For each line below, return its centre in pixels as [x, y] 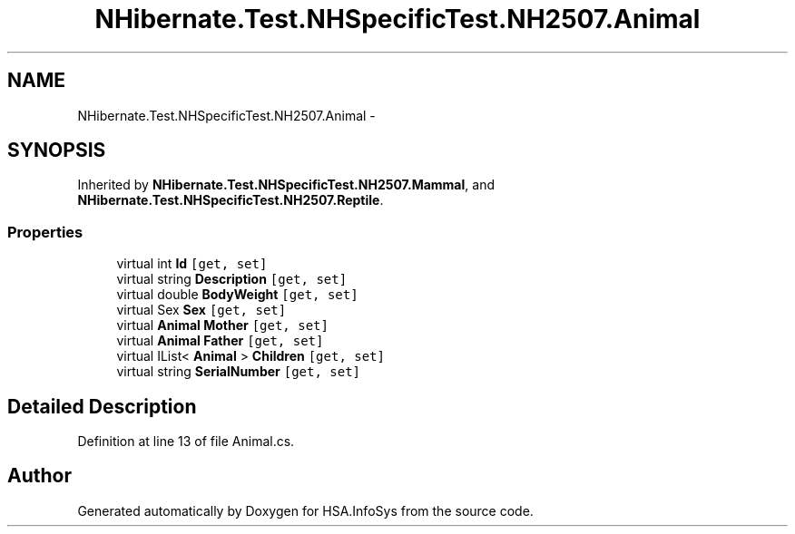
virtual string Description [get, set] [232, 279]
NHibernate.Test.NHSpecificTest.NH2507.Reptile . [231, 200]
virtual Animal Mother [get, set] [222, 325]
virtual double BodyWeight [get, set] [237, 295]
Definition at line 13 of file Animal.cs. [186, 442]
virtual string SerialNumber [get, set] [238, 372]
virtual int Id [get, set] [192, 264]
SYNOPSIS [57, 150]
